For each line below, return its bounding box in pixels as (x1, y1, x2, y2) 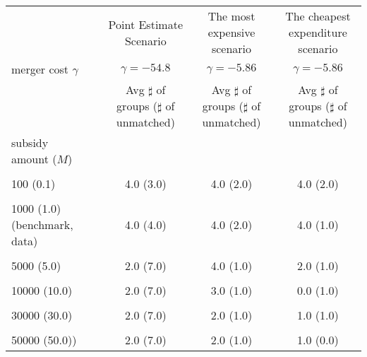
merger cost (11, 61, 69, 77)
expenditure (289, 24, 347, 40)
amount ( (11, 151, 57, 167)
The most (207, 8, 255, 24)
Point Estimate (108, 16, 183, 33)
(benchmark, (11, 216, 73, 233)
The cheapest (285, 8, 351, 24)
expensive (207, 24, 255, 40)
